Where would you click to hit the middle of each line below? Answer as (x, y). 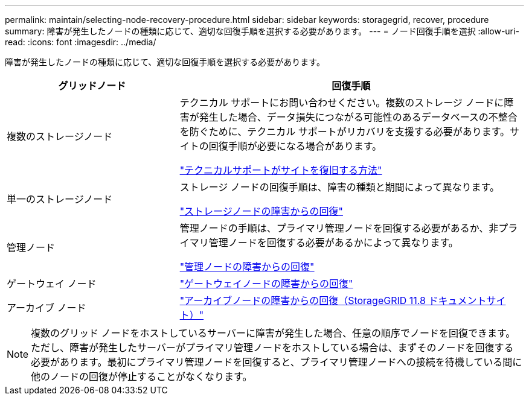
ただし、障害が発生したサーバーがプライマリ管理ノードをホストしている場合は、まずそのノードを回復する (272, 348)
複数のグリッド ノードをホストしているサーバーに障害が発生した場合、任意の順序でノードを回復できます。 (273, 333)
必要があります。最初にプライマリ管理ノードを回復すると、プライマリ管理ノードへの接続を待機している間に (277, 362)
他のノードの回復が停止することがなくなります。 (142, 376)
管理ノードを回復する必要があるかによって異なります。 (333, 243)
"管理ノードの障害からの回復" (247, 267)
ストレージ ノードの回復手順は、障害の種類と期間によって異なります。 (339, 187)
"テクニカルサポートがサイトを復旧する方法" (281, 170)
